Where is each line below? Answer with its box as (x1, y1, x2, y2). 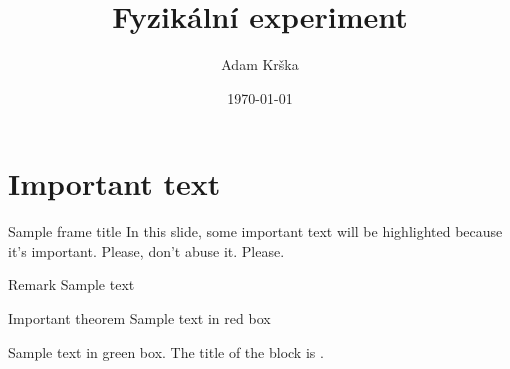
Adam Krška (221, 54, 299, 75)
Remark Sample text (8, 274, 135, 295)
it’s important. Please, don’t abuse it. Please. (8, 240, 285, 261)
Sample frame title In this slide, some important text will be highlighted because (8, 221, 503, 242)
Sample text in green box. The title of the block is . (8, 341, 324, 362)
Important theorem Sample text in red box (8, 308, 271, 329)
